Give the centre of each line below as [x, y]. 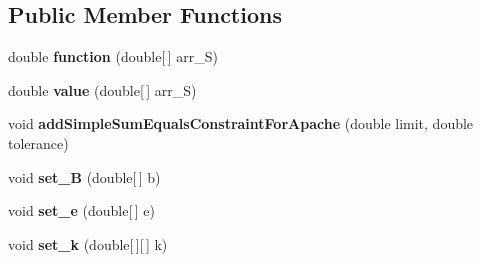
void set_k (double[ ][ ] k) [88, 243]
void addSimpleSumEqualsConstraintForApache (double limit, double [241, 123]
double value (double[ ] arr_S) [102, 89]
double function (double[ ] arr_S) [113, 56]
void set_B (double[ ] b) [84, 176]
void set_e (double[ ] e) [81, 210]
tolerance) [38, 142]
